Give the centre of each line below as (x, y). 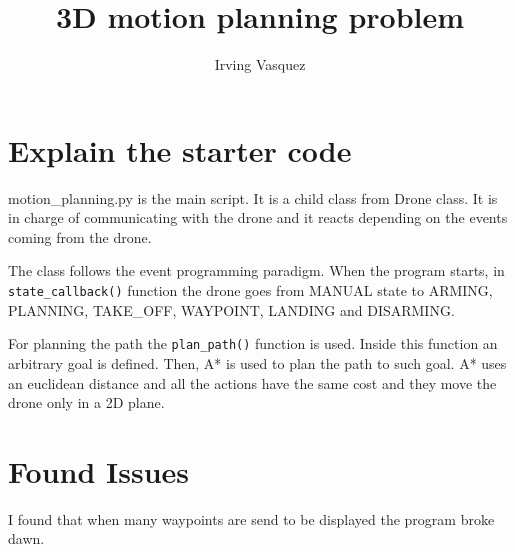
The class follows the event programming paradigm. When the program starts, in (256, 270)
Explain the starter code (180, 149)
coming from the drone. (80, 236)
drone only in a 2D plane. (86, 402)
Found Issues (99, 470)
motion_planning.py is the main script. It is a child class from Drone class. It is (253, 197)
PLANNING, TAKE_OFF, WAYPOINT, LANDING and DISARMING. (231, 309)
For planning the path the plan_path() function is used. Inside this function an (253, 343)
